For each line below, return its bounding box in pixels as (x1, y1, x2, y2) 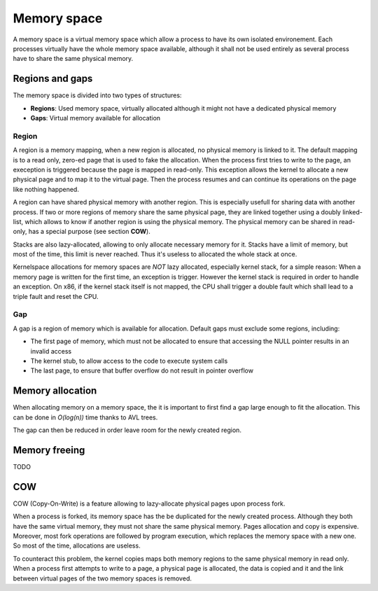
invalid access (30, 347, 72, 355)
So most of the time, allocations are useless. (13, 541, 141, 550)
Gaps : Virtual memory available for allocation (30, 114, 161, 123)
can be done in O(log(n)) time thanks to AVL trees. (13, 413, 158, 422)
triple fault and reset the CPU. (13, 292, 99, 300)
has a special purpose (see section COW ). (28, 228, 150, 236)
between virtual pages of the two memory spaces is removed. (13, 574, 192, 583)
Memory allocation (13, 385, 97, 397)
